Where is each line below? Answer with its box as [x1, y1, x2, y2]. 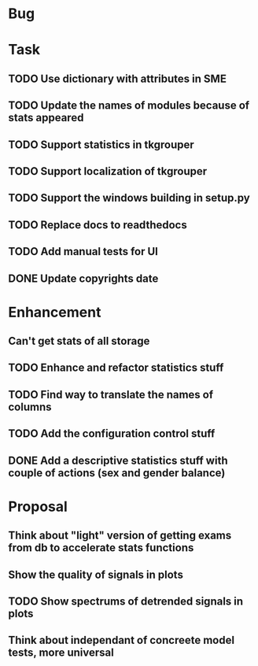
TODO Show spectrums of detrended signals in [8, 595, 244, 608]
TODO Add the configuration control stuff [8, 427, 216, 441]
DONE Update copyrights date [8, 272, 159, 285]
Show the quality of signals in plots [8, 568, 183, 581]
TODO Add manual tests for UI [8, 245, 159, 258]
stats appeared [8, 111, 84, 124]
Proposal [8, 498, 68, 516]
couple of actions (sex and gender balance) [8, 466, 226, 479]
